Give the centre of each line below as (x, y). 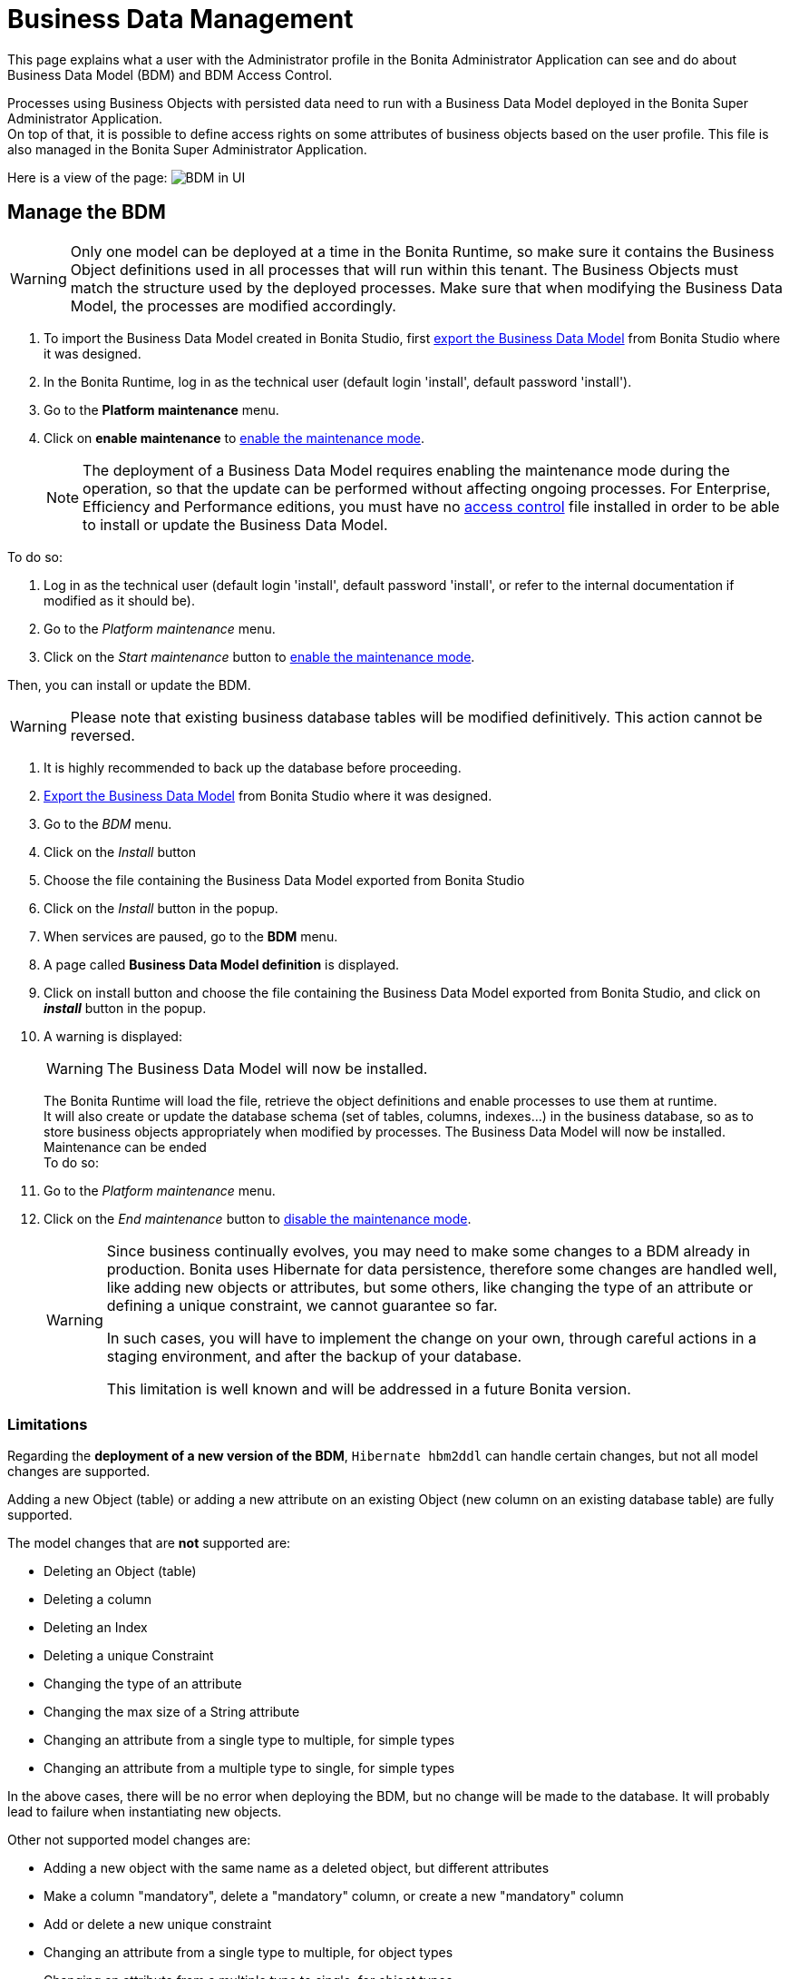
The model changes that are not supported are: (149, 1543)
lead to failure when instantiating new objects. (145, 1812)
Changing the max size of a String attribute (172, 1712)
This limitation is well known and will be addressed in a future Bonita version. (369, 1388)
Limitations (48, 1424)
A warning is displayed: (113, 1036)
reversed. (102, 735)
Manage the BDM (87, 212)
